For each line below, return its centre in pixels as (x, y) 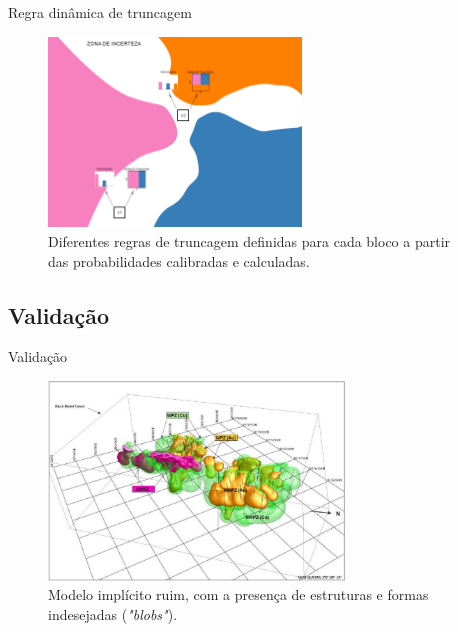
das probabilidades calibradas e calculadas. (179, 260)
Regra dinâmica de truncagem (100, 12)
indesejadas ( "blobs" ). (113, 613)
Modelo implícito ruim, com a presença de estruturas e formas (238, 594)
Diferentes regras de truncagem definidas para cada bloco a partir (249, 240)
